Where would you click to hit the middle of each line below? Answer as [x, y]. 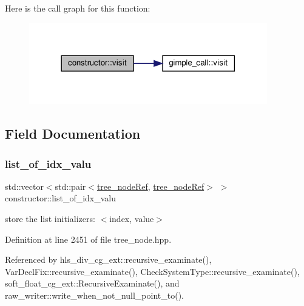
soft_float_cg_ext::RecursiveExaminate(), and [92, 283]
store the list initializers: [50, 219]
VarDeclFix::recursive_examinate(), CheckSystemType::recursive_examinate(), [152, 271]
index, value [132, 219]
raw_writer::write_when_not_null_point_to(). [94, 295]
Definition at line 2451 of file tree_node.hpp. [88, 239]
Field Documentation [73, 134]
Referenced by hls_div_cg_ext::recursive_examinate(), [108, 259]
